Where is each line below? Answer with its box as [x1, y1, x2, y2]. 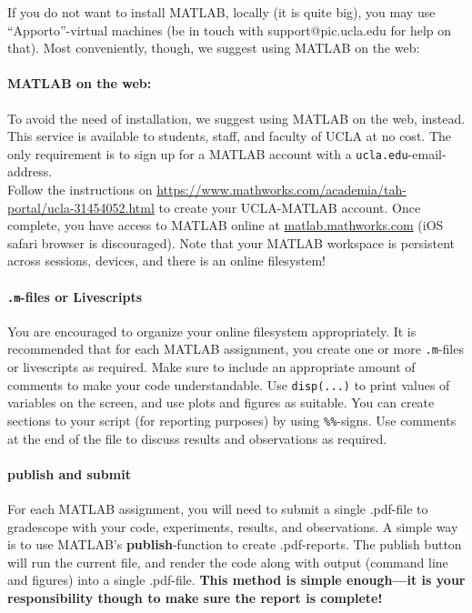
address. [7, 162, 53, 181]
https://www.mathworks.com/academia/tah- [156, 180, 407, 199]
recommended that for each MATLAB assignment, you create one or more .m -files [7, 339, 464, 358]
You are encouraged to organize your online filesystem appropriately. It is [7, 321, 417, 340]
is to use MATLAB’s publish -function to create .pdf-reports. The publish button [7, 535, 462, 554]
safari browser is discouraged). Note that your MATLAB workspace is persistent [7, 233, 456, 252]
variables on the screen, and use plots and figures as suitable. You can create [7, 393, 435, 412]
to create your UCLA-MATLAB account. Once [158, 197, 421, 216]
